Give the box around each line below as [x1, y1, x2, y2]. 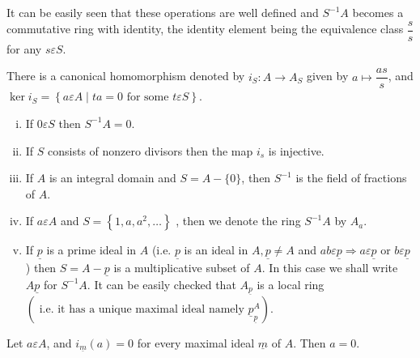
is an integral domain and [49, 169, 176, 186]
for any [6, 40, 42, 57]
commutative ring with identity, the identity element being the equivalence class [6, 20, 404, 37]
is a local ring [257, 275, 325, 292]
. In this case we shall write [261, 258, 398, 275]
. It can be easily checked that [87, 275, 236, 292]
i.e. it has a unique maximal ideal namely [39, 303, 244, 315]
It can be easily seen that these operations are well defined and [6, 4, 319, 20]
